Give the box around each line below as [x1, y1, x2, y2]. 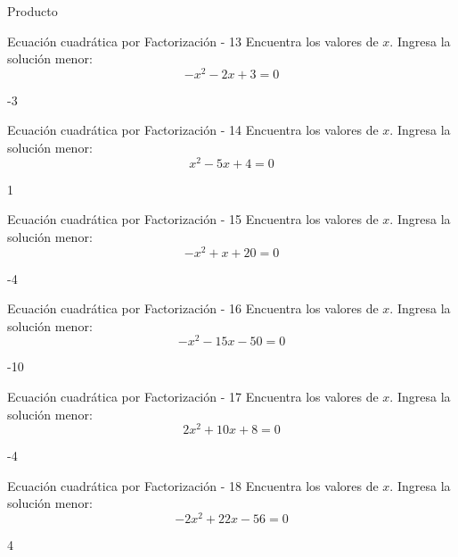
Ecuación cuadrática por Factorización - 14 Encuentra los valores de [7, 121, 379, 139]
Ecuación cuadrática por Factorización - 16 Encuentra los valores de [7, 299, 379, 318]
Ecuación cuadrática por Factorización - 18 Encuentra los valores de [7, 476, 379, 495]
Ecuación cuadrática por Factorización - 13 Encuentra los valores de [7, 31, 379, 50]
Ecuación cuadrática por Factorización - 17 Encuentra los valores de [7, 387, 379, 406]
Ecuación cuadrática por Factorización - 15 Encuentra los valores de [7, 210, 379, 229]
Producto [7, 2, 58, 20]
